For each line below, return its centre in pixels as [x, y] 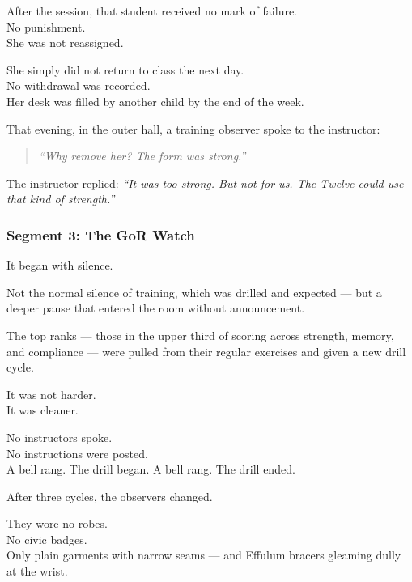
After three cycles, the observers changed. [110, 496]
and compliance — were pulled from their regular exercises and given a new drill [206, 351]
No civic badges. [47, 539]
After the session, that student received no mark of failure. [152, 11]
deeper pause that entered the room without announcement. [156, 308]
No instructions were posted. [77, 453]
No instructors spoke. [59, 437]
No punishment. [46, 26]
